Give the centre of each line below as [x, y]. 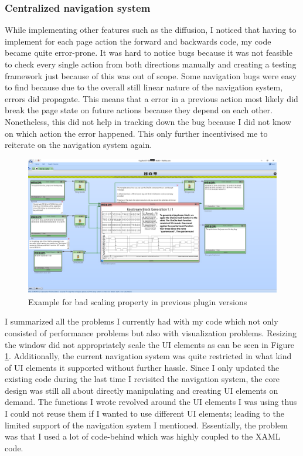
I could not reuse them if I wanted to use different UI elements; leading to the [145, 413]
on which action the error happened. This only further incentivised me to [136, 133]
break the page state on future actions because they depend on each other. [139, 110]
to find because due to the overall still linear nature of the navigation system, [144, 87]
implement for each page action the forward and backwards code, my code [138, 41]
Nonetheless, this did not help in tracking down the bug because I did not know [148, 121]
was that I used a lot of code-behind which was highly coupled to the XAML [143, 436]
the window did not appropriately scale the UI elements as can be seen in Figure [150, 344]
